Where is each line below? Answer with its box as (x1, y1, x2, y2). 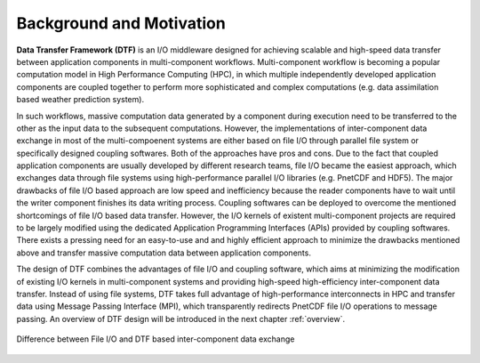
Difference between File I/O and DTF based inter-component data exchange (16, 334, 295, 344)
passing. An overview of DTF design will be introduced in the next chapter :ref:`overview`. (16, 313, 346, 324)
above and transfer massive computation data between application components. (16, 247, 311, 258)
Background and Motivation (16, 13, 226, 33)
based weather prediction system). (16, 94, 145, 105)
